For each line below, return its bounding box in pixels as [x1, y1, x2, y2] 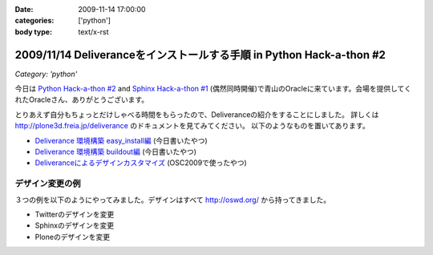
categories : [14, 16, 55, 26]
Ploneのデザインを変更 [34, 232, 111, 241]
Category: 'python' [14, 69, 78, 79]
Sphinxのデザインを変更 [34, 221, 115, 230]
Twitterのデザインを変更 [34, 209, 115, 219]
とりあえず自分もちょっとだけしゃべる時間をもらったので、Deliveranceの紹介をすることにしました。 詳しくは [14, 109, 379, 119]
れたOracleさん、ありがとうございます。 [14, 95, 148, 104]
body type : [14, 26, 52, 36]
